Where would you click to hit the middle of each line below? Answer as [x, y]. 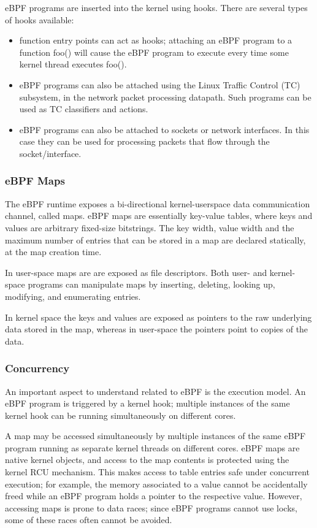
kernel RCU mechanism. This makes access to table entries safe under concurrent [158, 472]
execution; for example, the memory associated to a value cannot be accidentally [156, 484]
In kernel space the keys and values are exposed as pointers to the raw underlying [158, 317]
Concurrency [37, 368]
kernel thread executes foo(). [73, 64]
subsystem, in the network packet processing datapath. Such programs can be [165, 97]
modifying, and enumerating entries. [73, 296]
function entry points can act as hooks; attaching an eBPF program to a [156, 40]
